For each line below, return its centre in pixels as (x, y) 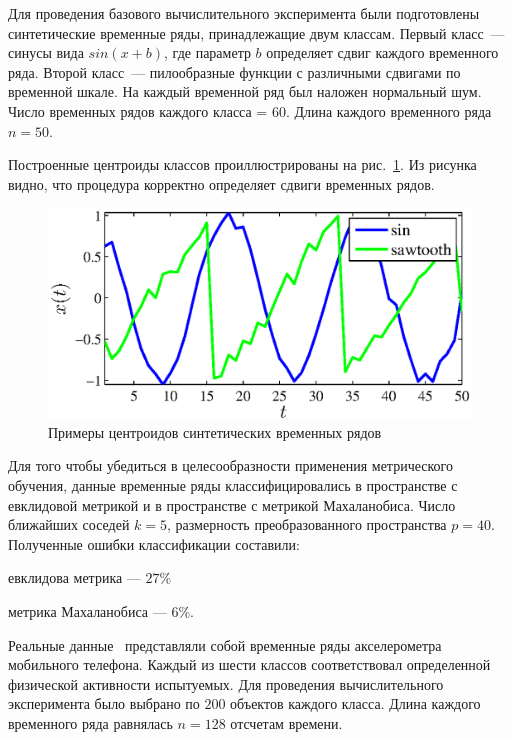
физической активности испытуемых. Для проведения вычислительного (226, 683)
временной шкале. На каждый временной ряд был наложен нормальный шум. (245, 91)
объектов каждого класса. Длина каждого (355, 703)
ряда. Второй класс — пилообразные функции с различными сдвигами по (234, 71)
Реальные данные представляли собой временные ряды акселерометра (225, 644)
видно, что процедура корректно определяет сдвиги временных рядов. (221, 183)
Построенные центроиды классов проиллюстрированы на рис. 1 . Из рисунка (242, 164)
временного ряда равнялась (90, 722)
